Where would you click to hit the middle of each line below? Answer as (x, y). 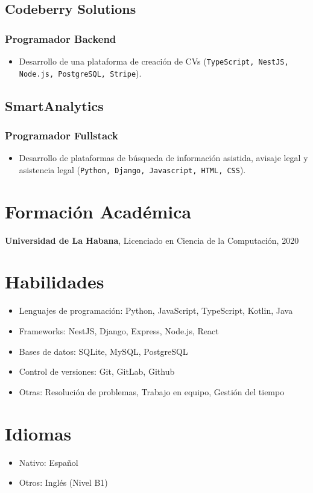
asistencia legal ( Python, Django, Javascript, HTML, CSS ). (132, 169)
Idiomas (38, 433)
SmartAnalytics (54, 105)
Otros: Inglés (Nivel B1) (63, 482)
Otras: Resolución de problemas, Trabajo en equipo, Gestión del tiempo (152, 391)
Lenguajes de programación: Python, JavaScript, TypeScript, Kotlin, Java (156, 310)
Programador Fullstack (62, 135)
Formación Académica (98, 211)
